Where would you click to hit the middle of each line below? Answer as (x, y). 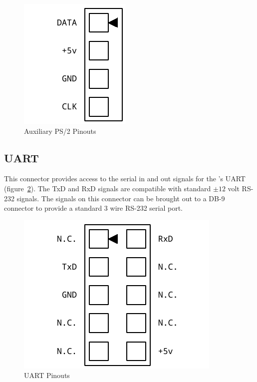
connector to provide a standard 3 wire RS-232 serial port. (93, 208)
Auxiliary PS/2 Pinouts (60, 131)
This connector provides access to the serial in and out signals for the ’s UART (125, 179)
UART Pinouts (47, 375)
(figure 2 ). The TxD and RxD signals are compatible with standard (108, 188)
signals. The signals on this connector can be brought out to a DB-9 (121, 198)
